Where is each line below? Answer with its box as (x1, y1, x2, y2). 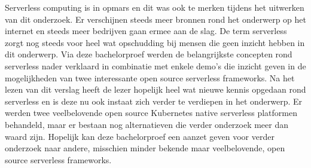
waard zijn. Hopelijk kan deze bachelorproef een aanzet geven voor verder (5, 130, 275, 142)
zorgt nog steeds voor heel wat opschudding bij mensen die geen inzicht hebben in (5, 36, 305, 48)
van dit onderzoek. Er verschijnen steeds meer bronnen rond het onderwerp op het (5, 13, 306, 25)
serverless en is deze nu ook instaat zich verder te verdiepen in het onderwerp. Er (5, 94, 303, 107)
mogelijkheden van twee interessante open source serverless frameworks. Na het (5, 71, 295, 84)
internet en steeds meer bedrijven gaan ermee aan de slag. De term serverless (5, 25, 287, 37)
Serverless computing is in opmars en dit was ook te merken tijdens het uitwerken (5, 1, 304, 13)
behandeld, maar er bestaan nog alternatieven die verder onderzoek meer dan (5, 118, 289, 130)
